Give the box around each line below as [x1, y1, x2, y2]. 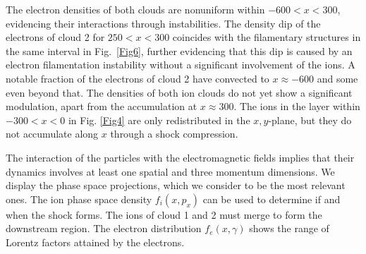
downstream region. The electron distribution [6, 221, 202, 236]
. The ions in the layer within [233, 99, 360, 114]
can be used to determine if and [202, 191, 341, 206]
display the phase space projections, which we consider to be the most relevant [6, 178, 346, 193]
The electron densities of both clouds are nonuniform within [6, 2, 265, 16]
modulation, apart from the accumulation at [6, 99, 197, 114]
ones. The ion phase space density [6, 191, 152, 206]
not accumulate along [6, 126, 99, 141]
